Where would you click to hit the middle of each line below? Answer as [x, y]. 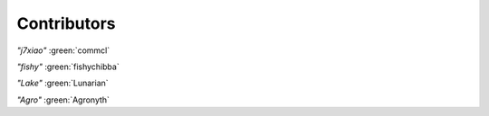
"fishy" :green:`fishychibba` [68, 67]
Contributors [67, 23]
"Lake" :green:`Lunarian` [62, 83]
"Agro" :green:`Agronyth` [63, 100]
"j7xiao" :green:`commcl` [63, 50]
